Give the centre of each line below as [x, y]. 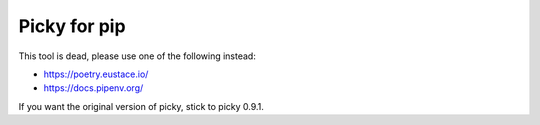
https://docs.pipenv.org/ [93, 88]
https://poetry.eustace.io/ [96, 74]
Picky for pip [72, 26]
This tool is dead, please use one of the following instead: [137, 56]
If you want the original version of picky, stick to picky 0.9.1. [141, 106]
